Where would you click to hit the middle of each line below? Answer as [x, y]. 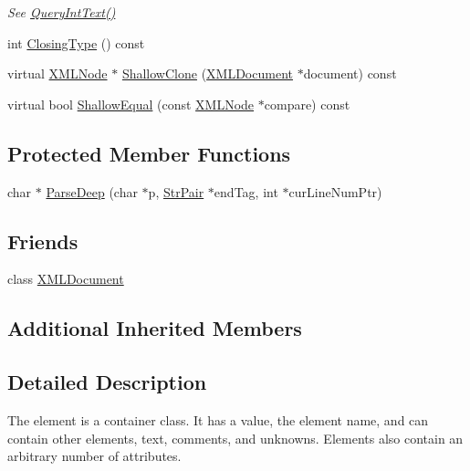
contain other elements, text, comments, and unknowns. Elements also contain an [235, 438]
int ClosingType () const [76, 42]
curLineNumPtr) [335, 191]
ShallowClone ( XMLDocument [207, 73]
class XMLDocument [66, 279]
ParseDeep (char [92, 191]
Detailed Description [107, 382]
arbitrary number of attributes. [94, 456]
